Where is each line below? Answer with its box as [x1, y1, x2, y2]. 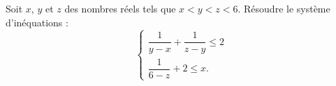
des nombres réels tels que [64, 1, 176, 15]
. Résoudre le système [238, 1, 330, 15]
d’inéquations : [6, 15, 68, 29]
